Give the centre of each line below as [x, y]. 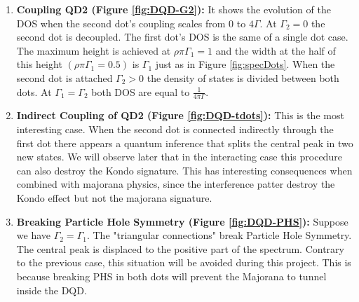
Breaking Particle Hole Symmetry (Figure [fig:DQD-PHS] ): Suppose [182, 221]
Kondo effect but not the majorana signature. [114, 197]
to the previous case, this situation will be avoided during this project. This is [184, 262]
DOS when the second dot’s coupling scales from [121, 23]
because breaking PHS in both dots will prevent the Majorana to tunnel [171, 276]
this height [39, 64]
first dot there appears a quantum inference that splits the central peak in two [185, 143]
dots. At [34, 91]
